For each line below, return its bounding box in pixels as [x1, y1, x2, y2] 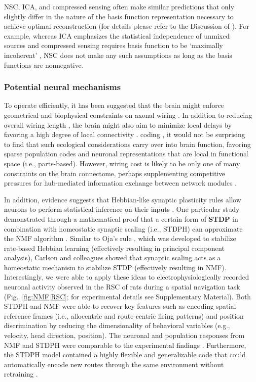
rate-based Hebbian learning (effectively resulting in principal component [4, 242, 225, 253]
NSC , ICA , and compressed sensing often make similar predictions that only [4, 1, 234, 11]
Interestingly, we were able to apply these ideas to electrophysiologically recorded [4, 272, 249, 282]
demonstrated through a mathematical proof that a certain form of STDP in [4, 213, 238, 224]
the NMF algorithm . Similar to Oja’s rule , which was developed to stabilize [4, 233, 236, 243]
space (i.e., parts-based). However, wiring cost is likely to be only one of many [4, 158, 240, 168]
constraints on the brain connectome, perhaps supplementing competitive [4, 168, 225, 178]
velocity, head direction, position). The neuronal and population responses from [4, 330, 245, 340]
